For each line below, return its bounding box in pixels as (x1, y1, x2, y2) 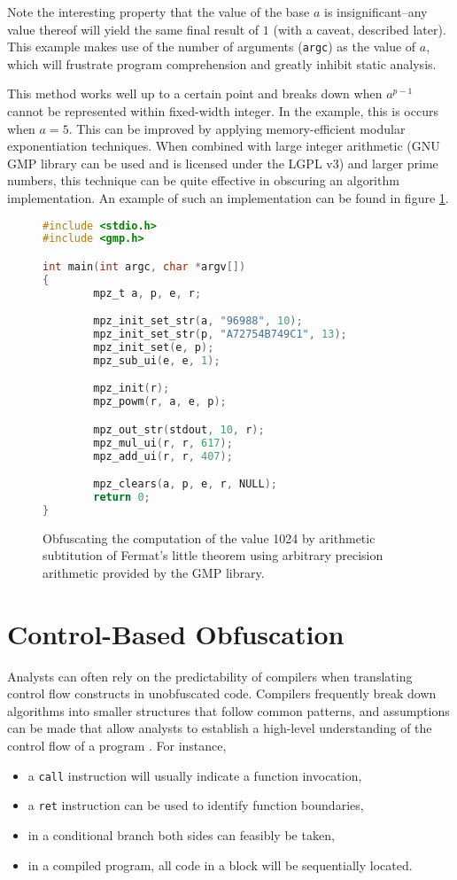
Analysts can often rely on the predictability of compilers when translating (7, 666, 413, 685)
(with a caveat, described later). (273, 19, 446, 38)
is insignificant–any (324, 3, 428, 20)
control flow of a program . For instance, (7, 736, 227, 755)
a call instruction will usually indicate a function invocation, (27, 766, 362, 784)
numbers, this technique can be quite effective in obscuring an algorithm (7, 171, 399, 190)
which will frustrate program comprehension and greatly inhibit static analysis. (7, 54, 437, 73)
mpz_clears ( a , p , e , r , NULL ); (93, 478, 277, 491)
